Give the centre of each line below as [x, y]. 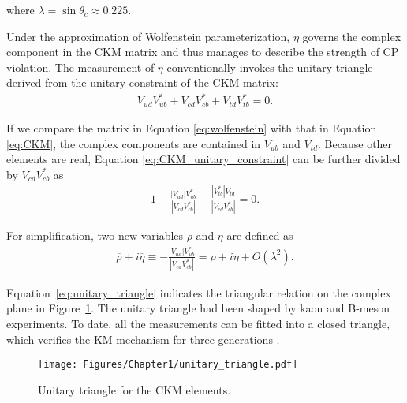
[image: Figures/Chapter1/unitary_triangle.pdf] [168, 365]
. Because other [355, 143]
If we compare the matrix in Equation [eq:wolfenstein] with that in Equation [192, 127]
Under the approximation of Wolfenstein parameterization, [148, 36]
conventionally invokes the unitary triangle [270, 67]
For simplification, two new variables [95, 235]
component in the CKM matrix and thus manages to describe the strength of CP [203, 52]
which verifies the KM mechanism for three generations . [143, 339]
